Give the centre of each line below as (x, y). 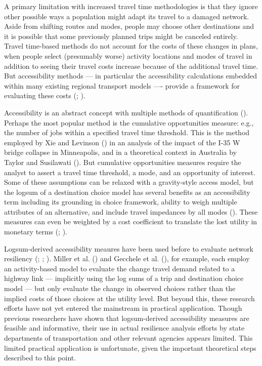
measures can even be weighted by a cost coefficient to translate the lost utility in (131, 221)
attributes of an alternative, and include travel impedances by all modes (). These (131, 211)
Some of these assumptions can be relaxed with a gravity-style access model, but (129, 182)
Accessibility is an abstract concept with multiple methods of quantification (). (126, 112)
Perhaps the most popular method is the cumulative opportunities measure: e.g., (129, 122)
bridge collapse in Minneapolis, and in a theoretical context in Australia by (121, 152)
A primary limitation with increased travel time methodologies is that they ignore (131, 6)
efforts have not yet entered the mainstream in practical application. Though (123, 308)
